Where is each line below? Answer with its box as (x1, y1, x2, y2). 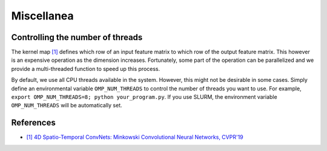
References (11, 118, 56, 128)
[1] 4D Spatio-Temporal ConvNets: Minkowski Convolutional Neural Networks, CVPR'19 (26, 133, 243, 141)
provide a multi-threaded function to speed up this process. (11, 65, 160, 72)
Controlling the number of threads (11, 32, 143, 42)
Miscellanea (11, 9, 74, 22)
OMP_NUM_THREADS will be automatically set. (11, 102, 122, 109)
